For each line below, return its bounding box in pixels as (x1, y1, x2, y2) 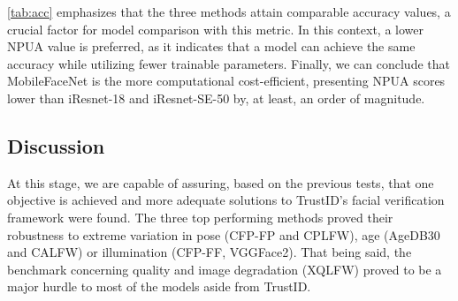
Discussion (7, 132, 105, 159)
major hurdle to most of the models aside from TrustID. (7, 277, 311, 296)
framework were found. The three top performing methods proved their (7, 207, 393, 226)
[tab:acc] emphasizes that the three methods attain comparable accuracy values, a (7, 3, 451, 20)
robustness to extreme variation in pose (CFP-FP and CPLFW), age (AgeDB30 (7, 225, 440, 244)
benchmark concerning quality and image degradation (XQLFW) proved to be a (7, 260, 442, 278)
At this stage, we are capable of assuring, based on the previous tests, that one (7, 173, 434, 192)
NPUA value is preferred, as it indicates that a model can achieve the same (7, 37, 416, 56)
